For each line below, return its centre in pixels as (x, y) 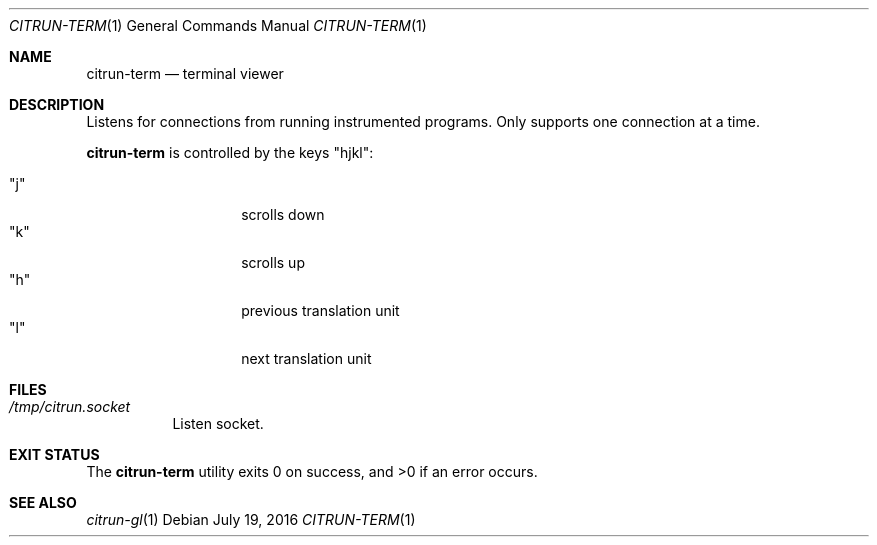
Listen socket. (218, 423)
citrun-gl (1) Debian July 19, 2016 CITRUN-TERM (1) (251, 519)
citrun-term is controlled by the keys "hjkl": (230, 152)
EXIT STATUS (54, 454)
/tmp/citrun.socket (70, 406)
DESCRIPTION (57, 104)
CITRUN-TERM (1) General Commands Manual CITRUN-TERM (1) (218, 25)
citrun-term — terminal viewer (185, 73)
